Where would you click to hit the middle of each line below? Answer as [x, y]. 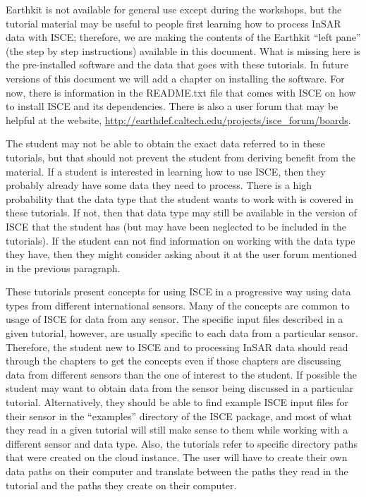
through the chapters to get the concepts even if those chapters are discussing [173, 361]
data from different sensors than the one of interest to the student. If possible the [182, 374]
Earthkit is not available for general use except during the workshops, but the [174, 9]
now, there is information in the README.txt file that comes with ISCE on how [181, 92]
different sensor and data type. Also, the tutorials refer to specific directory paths [182, 443]
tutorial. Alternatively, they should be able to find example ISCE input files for [177, 402]
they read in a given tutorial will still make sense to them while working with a [177, 430]
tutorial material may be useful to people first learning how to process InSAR [173, 23]
